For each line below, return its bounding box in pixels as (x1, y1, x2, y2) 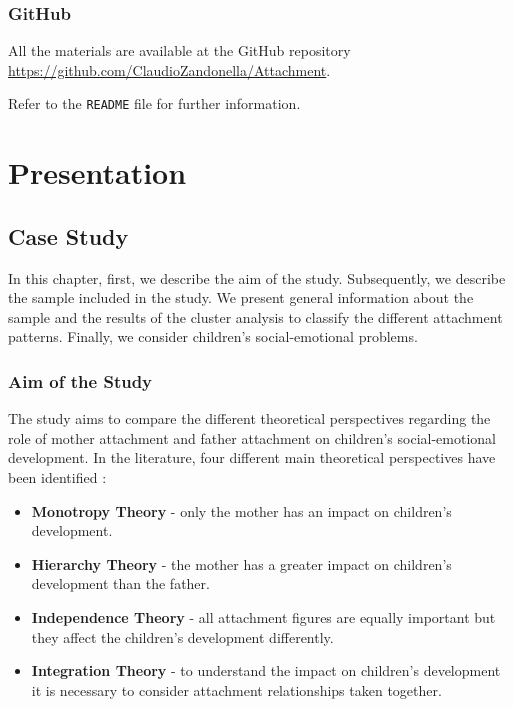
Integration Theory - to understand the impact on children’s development (31, 660, 501, 681)
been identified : (8, 467, 107, 488)
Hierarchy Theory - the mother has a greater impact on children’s (31, 553, 452, 574)
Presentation (8, 152, 187, 193)
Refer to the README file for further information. (8, 93, 301, 114)
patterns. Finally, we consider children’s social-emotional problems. (8, 326, 418, 347)
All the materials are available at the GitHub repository (8, 40, 351, 61)
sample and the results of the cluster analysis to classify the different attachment (8, 306, 503, 327)
